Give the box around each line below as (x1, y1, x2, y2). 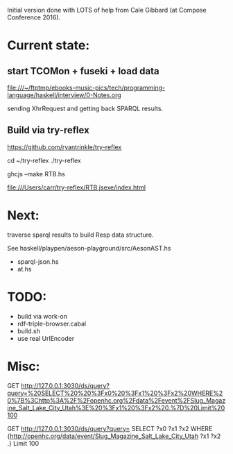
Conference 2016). (7, 13, 61, 22)
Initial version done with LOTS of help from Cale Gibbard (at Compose (7, 6, 207, 14)
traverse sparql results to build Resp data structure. (7, 230, 154, 239)
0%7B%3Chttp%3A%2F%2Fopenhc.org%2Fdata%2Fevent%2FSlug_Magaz (7, 396, 226, 405)
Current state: (7, 37, 90, 53)
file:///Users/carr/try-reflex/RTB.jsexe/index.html (7, 183, 146, 192)
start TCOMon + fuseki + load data (7, 65, 159, 77)
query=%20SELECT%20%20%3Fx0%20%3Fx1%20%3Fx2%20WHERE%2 (7, 389, 223, 397)
